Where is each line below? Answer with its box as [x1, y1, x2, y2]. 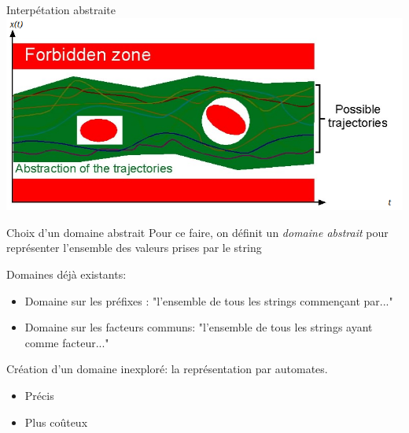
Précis [24, 387, 54, 403]
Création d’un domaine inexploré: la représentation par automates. [6, 361, 328, 377]
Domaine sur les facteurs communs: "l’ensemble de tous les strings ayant [24, 319, 373, 335]
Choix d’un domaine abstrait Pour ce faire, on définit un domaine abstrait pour [6, 224, 389, 240]
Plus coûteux [24, 413, 88, 430]
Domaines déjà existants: [6, 266, 127, 283]
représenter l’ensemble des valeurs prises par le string [6, 239, 262, 256]
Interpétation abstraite [6, 2, 116, 17]
